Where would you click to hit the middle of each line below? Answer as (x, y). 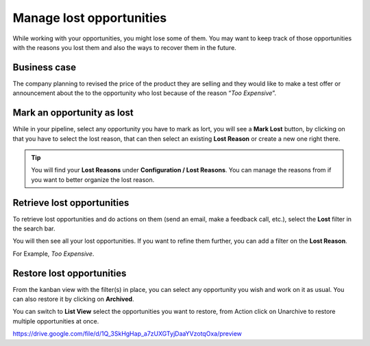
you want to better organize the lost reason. (93, 179)
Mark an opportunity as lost (73, 113)
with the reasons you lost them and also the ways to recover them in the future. (124, 47)
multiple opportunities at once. (56, 321)
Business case (45, 67)
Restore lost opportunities (70, 273)
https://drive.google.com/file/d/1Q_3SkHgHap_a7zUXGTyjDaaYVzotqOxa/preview (127, 334)
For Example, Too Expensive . (53, 254)
